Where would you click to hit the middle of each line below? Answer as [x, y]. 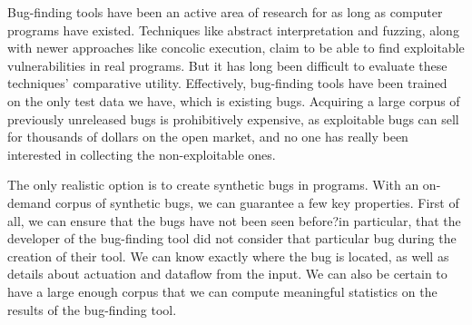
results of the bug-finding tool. [92, 309]
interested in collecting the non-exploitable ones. [142, 154]
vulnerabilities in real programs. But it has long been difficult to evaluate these [227, 65]
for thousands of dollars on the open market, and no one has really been [208, 137]
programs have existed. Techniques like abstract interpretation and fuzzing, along [233, 30]
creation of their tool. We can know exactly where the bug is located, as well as [228, 256]
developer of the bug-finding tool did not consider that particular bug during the [232, 238]
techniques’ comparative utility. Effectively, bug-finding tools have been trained [227, 83]
